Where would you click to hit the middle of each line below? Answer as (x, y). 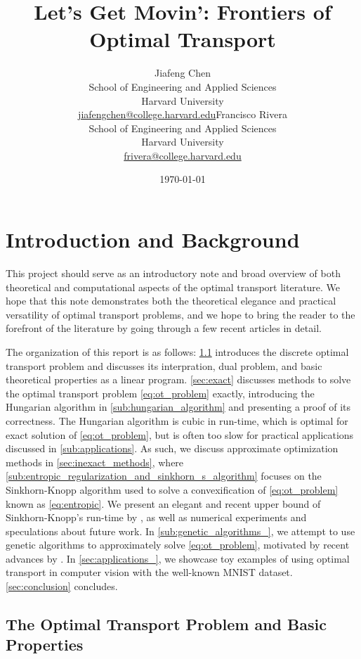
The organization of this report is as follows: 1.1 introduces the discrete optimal (177, 351)
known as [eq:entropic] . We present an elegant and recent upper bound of (163, 503)
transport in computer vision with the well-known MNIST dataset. (149, 572)
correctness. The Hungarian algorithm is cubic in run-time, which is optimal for (177, 420)
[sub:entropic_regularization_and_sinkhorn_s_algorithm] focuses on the (164, 476)
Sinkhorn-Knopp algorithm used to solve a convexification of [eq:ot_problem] (172, 489)
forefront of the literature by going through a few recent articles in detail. (164, 328)
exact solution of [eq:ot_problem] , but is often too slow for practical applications (180, 434)
